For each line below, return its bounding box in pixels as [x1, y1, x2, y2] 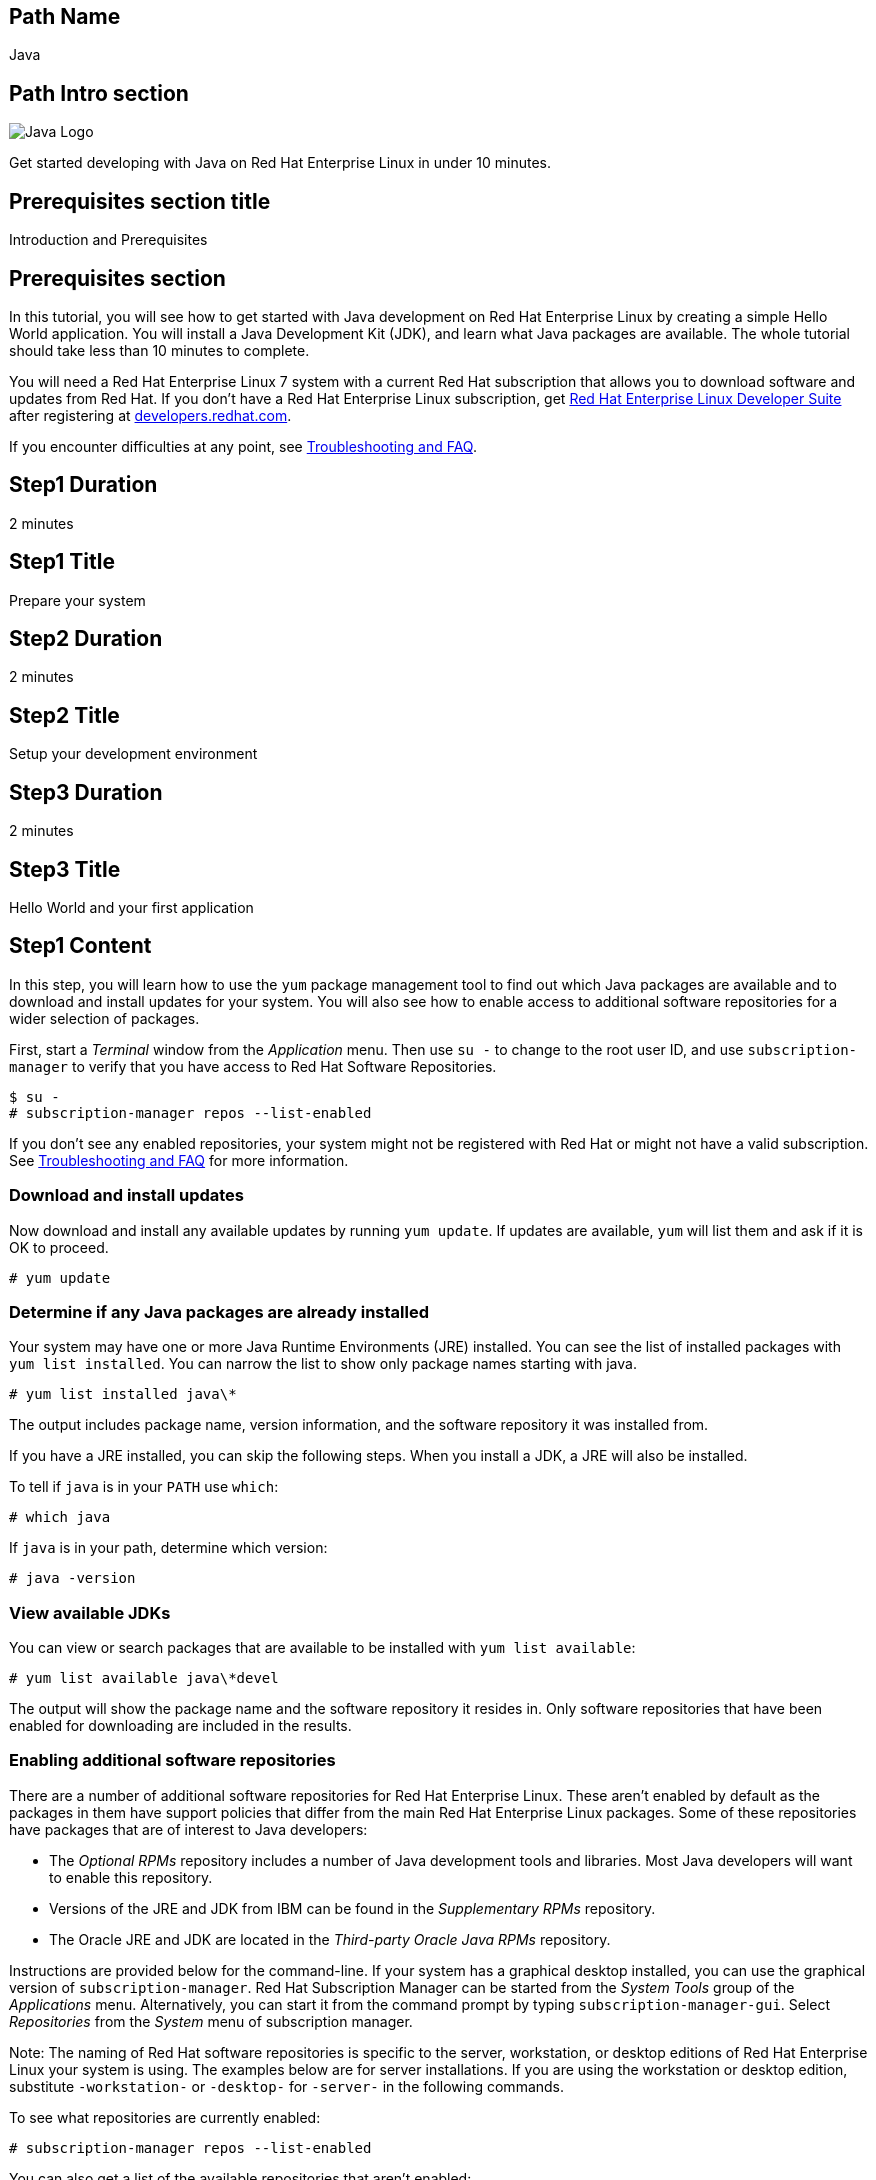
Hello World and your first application [9, 899, 254, 917]
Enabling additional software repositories [9, 1750, 336, 1771]
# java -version [9, 1570, 136, 1587]
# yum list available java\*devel [9, 1670, 279, 1687]
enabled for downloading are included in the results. [9, 1717, 352, 1735]
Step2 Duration [9, 626, 163, 652]
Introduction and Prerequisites [9, 231, 208, 249]
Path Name [9, 4, 121, 29]
